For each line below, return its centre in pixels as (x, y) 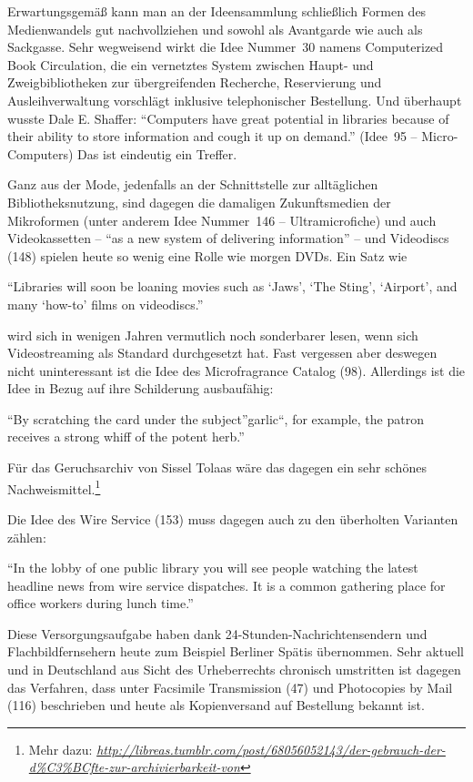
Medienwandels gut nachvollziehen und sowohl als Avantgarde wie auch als (215, 29)
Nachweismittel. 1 (54, 487)
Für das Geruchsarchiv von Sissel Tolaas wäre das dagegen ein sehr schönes (217, 467)
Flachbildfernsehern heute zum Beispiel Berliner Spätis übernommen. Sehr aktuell (236, 651)
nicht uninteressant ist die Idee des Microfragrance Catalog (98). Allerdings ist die (236, 370)
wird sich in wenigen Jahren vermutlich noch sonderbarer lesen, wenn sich (213, 335)
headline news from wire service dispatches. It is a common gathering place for (226, 585)
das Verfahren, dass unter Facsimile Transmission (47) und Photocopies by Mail (230, 687)
